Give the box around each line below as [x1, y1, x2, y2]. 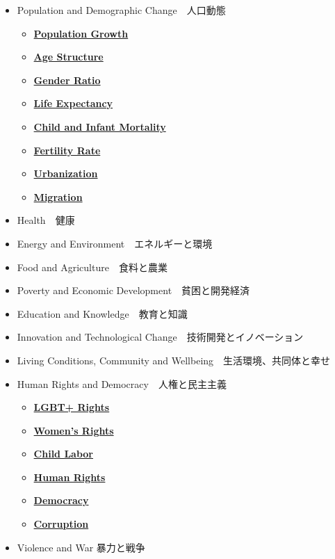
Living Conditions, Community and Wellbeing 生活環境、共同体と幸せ [17, 353, 331, 367]
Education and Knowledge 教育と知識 [17, 306, 188, 321]
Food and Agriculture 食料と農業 [17, 259, 167, 274]
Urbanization [33, 166, 98, 181]
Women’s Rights [33, 423, 114, 437]
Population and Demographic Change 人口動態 [17, 3, 226, 17]
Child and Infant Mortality [33, 119, 166, 133]
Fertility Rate [33, 143, 101, 157]
